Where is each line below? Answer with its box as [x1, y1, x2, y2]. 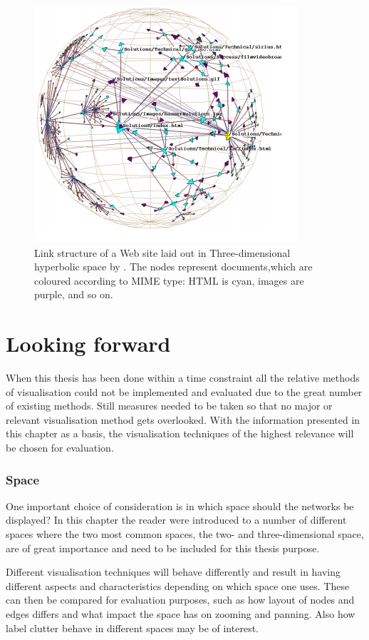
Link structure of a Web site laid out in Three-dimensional [34, 245, 291, 260]
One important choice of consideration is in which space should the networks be [6, 498, 354, 513]
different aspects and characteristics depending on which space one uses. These [6, 578, 350, 593]
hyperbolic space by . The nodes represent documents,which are [34, 259, 313, 274]
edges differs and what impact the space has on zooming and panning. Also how [6, 606, 355, 621]
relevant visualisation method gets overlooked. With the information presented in [6, 412, 360, 427]
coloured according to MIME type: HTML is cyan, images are [34, 273, 304, 288]
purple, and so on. [34, 287, 113, 302]
